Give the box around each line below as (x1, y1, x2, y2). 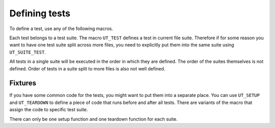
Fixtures (9, 79, 37, 88)
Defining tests (9, 8, 71, 19)
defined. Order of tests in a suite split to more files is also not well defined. (9, 65, 166, 71)
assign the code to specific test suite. (9, 107, 88, 113)
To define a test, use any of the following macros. (9, 25, 113, 32)
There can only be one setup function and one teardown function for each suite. (9, 116, 178, 122)
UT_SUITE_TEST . (9, 49, 46, 55)
